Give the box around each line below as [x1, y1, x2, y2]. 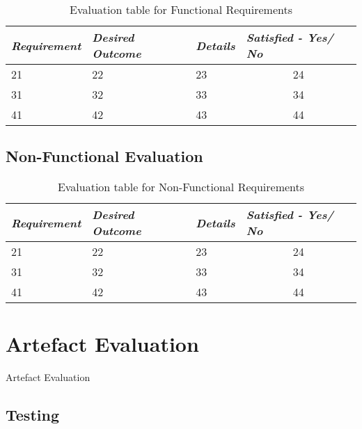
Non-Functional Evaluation [6, 145, 203, 167]
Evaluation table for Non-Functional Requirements [57, 179, 305, 195]
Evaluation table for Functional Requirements [69, 1, 292, 17]
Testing [6, 404, 59, 426]
